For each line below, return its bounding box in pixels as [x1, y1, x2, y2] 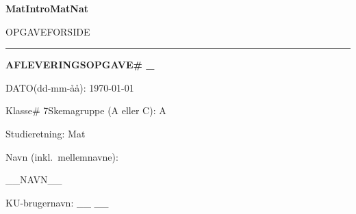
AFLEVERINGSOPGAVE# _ [5, 57, 155, 72]
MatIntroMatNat [5, 1, 88, 15]
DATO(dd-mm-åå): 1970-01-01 [5, 80, 134, 94]
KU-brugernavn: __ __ [5, 195, 109, 209]
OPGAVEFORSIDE [5, 24, 90, 38]
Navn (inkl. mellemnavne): [5, 149, 118, 163]
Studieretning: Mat [5, 126, 86, 140]
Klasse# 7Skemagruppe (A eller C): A [5, 103, 166, 118]
